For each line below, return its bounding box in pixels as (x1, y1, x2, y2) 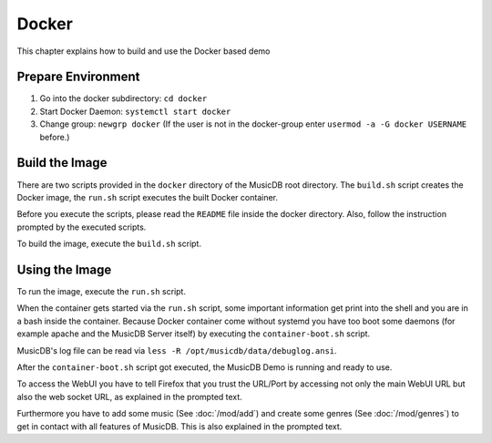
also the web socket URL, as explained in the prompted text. (16, 391, 243, 402)
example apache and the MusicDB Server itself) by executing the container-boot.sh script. (16, 328, 371, 339)
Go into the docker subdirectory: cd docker (39, 93, 208, 104)
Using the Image (16, 262, 112, 277)
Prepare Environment (16, 69, 140, 85)
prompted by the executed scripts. (16, 221, 147, 232)
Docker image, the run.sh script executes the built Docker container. (16, 191, 278, 202)
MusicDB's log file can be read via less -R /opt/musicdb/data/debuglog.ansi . (16, 345, 337, 355)
